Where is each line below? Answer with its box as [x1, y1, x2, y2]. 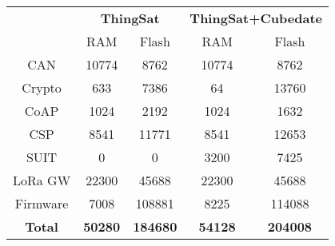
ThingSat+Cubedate [189, 9, 322, 27]
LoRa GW [13, 171, 71, 189]
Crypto [22, 78, 62, 97]
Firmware [14, 194, 69, 212]
